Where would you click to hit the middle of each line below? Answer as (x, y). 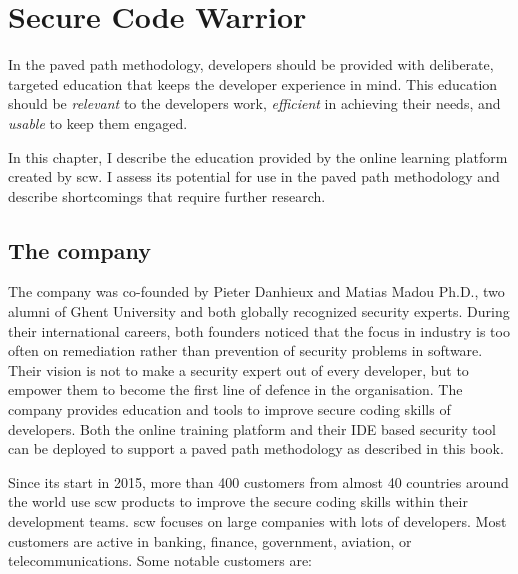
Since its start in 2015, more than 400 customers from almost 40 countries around (258, 481)
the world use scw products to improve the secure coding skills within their (238, 501)
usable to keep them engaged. (98, 122)
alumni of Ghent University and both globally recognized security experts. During (259, 311)
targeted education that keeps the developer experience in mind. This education (253, 83)
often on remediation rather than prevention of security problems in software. (245, 350)
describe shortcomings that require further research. (167, 195)
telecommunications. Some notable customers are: (160, 560)
